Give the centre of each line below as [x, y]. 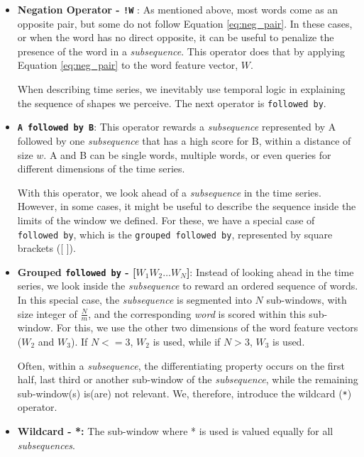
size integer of [47, 313]
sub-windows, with [307, 299]
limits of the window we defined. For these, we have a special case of [166, 220]
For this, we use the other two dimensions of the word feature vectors [207, 327]
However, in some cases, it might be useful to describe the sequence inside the [187, 206]
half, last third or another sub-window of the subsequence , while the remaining [188, 379]
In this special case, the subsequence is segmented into [134, 299]
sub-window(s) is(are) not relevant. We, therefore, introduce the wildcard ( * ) [184, 393]
